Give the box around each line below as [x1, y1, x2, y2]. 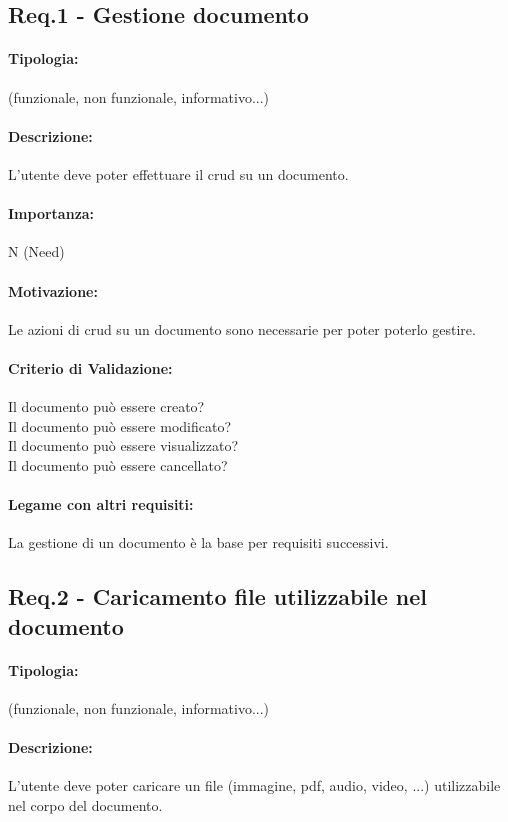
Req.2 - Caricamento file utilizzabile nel [8, 581, 428, 612]
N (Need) [8, 241, 65, 262]
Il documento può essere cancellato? [8, 454, 228, 475]
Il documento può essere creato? [8, 396, 205, 417]
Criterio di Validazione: [8, 357, 173, 378]
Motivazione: [8, 280, 98, 301]
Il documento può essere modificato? [8, 415, 232, 436]
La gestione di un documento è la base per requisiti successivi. [8, 532, 389, 553]
